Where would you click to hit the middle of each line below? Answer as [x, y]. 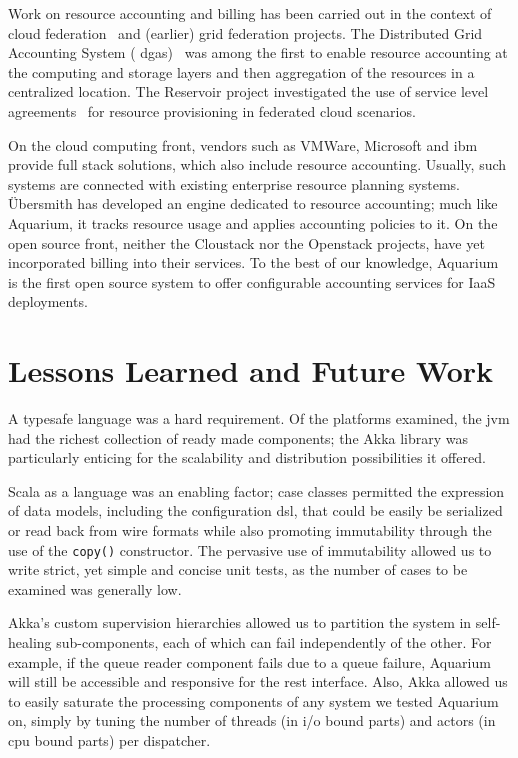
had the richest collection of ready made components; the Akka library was [238, 437]
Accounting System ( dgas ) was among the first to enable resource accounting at [258, 52]
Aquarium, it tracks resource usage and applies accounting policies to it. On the [253, 222]
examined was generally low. [95, 588]
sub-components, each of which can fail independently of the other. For [274, 642]
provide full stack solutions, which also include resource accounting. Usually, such [257, 164]
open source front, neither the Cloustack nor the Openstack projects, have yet [246, 242]
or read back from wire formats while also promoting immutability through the [250, 530]
